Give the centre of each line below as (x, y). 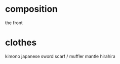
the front (14, 23)
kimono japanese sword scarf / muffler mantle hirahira (60, 56)
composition (31, 9)
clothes (21, 43)
